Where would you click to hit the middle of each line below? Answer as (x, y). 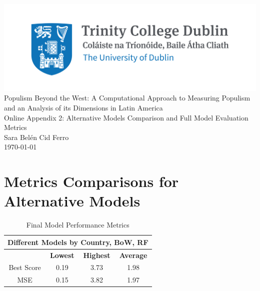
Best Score (25, 267)
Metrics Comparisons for (91, 181)
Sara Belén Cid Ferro (36, 137)
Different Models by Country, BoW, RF (78, 242)
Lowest (62, 255)
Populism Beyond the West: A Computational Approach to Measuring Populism (127, 98)
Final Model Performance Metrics (78, 225)
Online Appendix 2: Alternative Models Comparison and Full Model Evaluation (126, 117)
